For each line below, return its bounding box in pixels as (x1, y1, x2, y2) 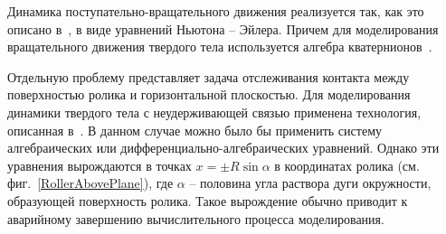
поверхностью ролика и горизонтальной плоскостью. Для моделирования (7, 85, 411, 104)
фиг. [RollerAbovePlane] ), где (7, 173, 174, 192)
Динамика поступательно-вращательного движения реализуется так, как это (7, 2, 424, 20)
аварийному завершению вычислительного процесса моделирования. (7, 209, 384, 228)
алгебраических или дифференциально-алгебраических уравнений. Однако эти (7, 138, 440, 157)
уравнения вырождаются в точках (7, 155, 192, 174)
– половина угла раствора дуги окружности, (189, 173, 432, 192)
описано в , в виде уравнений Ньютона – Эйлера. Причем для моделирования (7, 19, 439, 38)
